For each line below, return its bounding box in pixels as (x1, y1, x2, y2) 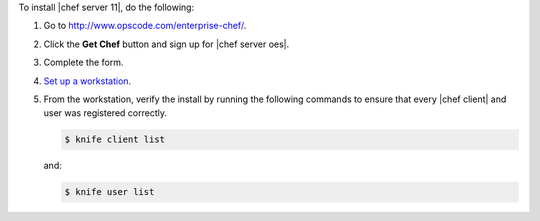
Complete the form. (43, 56, 124, 69)
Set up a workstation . (43, 75, 132, 87)
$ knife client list (64, 134, 165, 145)
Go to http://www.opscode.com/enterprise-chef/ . (43, 20, 247, 32)
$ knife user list (64, 186, 155, 198)
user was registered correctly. (43, 107, 167, 119)
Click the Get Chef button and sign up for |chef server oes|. (43, 38, 290, 50)
